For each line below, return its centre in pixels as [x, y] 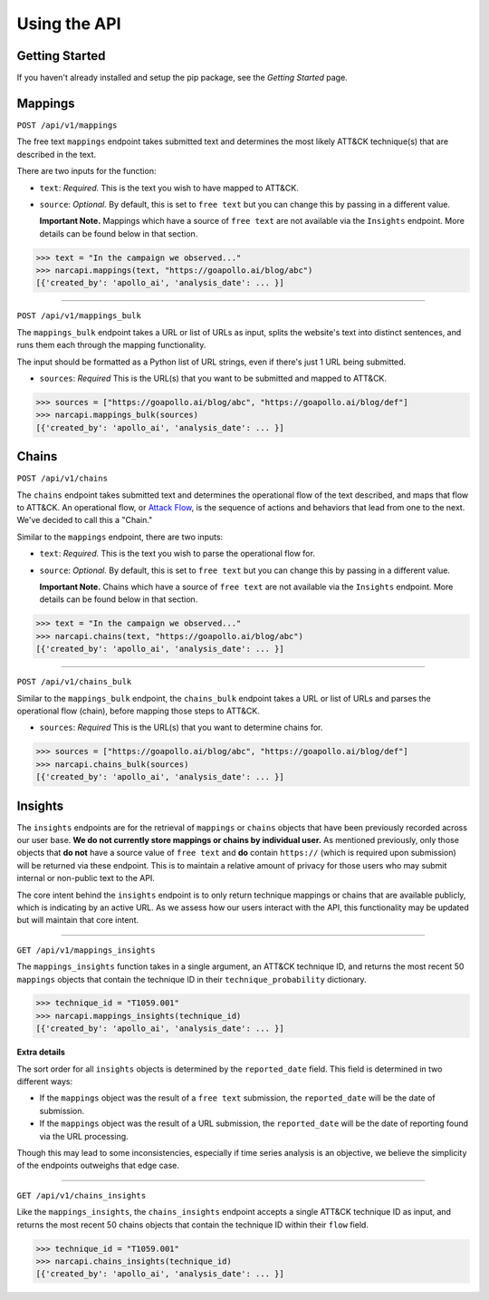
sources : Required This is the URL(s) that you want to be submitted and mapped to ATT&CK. [213, 378]
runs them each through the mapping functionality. [111, 345]
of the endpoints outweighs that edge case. [98, 1166]
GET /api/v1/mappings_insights [86, 950]
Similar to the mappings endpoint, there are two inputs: [120, 537]
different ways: [44, 1082]
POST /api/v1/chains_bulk [74, 682]
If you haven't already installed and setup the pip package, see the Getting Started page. [182, 78]
